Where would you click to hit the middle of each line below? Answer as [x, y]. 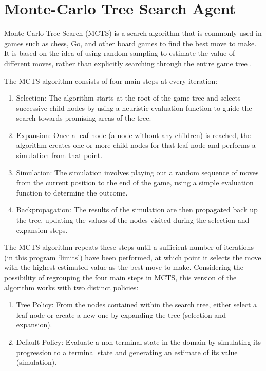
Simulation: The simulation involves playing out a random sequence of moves [137, 172]
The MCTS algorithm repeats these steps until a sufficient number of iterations [129, 247]
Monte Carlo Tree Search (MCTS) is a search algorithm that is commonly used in [133, 33]
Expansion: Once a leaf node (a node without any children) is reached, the [134, 135]
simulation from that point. [59, 155]
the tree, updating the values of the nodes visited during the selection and [133, 220]
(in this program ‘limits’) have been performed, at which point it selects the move [133, 257]
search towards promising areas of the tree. [84, 118]
